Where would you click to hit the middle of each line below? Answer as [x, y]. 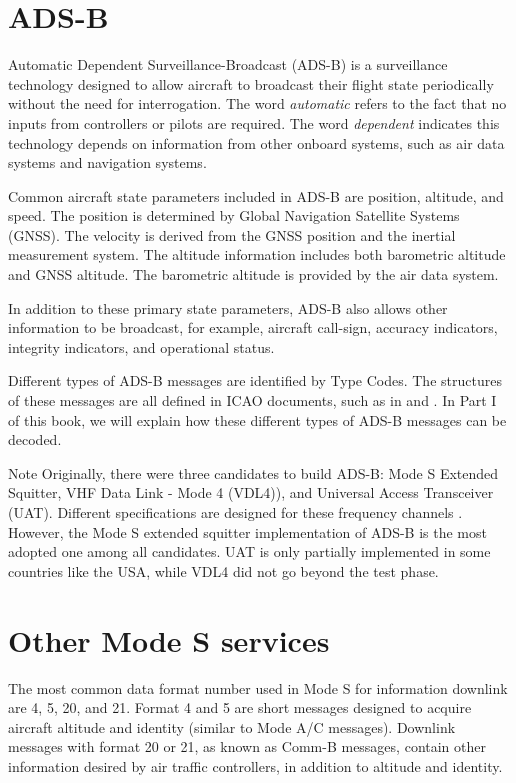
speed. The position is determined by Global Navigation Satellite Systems [234, 215]
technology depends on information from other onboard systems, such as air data [256, 142]
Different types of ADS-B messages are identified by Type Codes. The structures [255, 380]
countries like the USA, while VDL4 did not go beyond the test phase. [223, 570]
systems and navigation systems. [107, 162]
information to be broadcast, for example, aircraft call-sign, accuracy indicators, [253, 327]
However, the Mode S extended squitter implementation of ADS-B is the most [247, 531]
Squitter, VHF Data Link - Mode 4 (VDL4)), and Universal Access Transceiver [251, 492]
